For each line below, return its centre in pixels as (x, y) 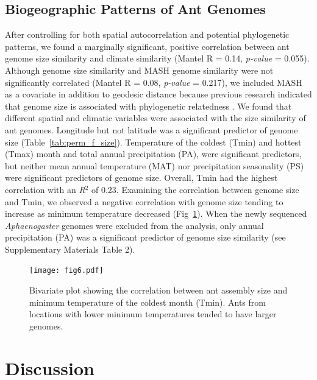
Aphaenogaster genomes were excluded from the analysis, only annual (134, 225)
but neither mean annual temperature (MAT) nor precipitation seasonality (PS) (155, 165)
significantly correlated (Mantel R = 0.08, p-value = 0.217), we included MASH (154, 82)
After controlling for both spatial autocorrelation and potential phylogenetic (147, 34)
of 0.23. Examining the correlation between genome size (195, 189)
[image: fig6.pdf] (66, 271)
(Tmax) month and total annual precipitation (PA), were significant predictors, (153, 154)
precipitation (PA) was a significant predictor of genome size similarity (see (145, 237)
